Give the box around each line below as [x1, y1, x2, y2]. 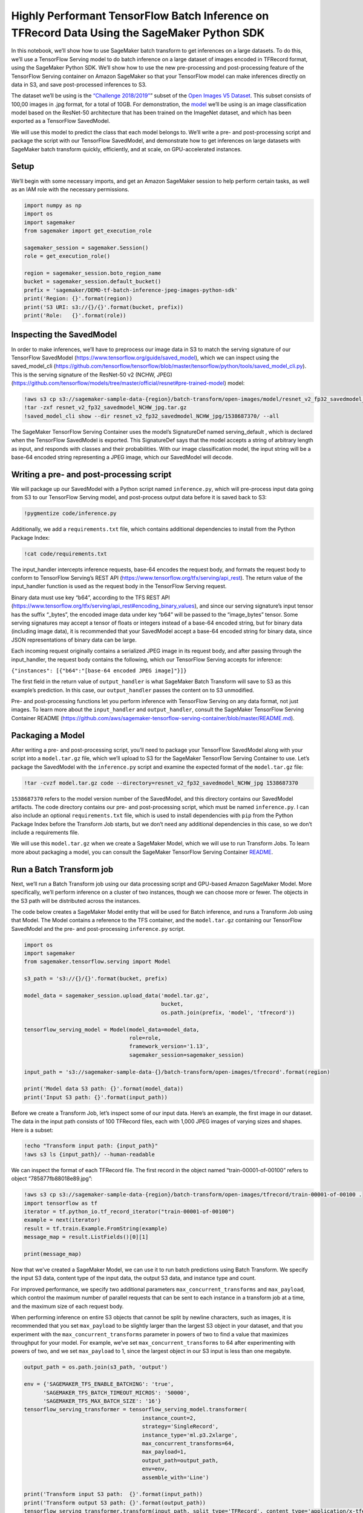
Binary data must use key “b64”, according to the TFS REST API [11, 594, 171, 601]
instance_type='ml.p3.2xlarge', [142, 1431, 238, 1439]
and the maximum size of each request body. [11, 1302, 124, 1310]
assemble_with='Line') [142, 1474, 209, 1481]
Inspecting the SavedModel [11, 330, 117, 340]
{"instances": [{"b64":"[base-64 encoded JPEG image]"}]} [11, 667, 187, 674]
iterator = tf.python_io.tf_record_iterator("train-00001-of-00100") [24, 1208, 235, 1215]
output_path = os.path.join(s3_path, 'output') [24, 1364, 168, 1371]
